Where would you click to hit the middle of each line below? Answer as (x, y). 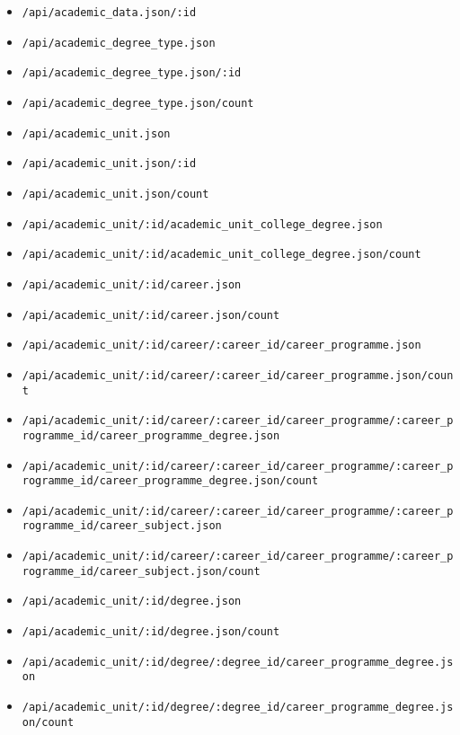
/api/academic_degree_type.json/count (138, 103)
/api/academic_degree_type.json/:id (132, 73)
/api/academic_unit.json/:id (109, 164)
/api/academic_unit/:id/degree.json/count (151, 632)
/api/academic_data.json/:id (109, 13)
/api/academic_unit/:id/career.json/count (151, 315)
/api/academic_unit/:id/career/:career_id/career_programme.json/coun (238, 375)
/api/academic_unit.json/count (115, 194)
